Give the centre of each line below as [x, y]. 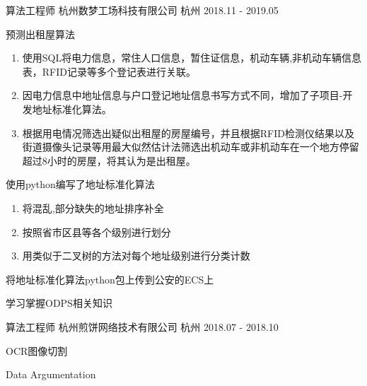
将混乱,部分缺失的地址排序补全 [93, 207]
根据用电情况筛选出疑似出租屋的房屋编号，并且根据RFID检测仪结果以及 [188, 133]
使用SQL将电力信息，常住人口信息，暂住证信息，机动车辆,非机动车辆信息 [192, 58]
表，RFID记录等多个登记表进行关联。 [109, 71]
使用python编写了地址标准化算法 [80, 184]
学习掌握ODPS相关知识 [59, 303]
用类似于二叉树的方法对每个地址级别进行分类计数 [136, 256]
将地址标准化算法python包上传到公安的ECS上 [110, 279]
